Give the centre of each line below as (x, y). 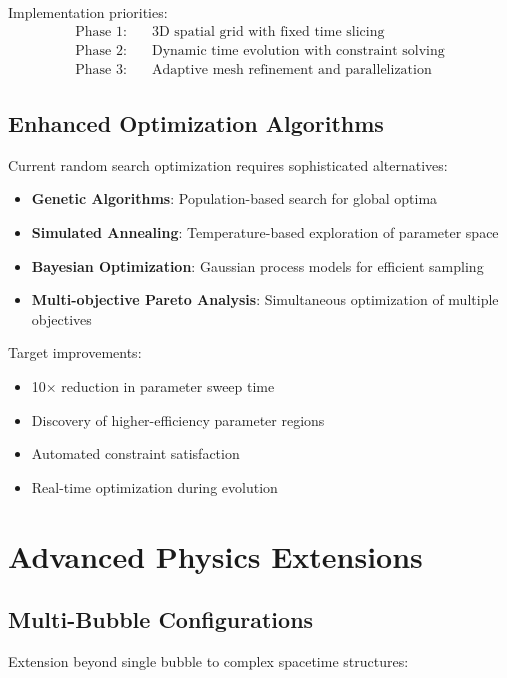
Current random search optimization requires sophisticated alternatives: (228, 164)
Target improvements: (75, 352)
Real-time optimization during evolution (154, 486)
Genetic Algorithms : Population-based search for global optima (234, 198)
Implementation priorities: (88, 12)
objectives (61, 318)
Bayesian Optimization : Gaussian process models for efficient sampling (257, 265)
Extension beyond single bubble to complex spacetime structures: (208, 661)
